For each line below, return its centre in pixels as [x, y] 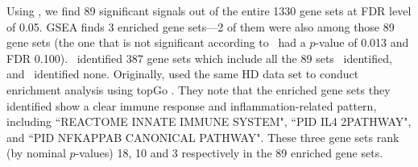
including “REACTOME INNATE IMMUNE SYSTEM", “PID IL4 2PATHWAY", [209, 121]
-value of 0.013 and [362, 42]
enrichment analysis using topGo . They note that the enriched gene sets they [199, 89]
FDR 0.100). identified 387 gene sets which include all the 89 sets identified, [199, 58]
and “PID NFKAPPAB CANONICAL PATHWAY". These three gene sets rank [203, 137]
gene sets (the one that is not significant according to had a [156, 42]
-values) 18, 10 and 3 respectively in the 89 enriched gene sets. [229, 153]
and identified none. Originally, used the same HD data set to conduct [183, 74]
